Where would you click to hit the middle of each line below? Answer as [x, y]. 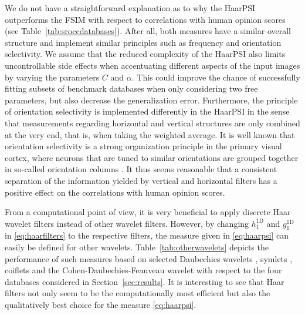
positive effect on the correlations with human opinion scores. [115, 192]
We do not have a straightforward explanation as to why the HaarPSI [130, 8]
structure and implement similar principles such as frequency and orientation [143, 42]
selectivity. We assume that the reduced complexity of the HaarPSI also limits [145, 54]
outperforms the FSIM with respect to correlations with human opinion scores [145, 19]
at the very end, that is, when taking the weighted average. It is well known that [150, 134]
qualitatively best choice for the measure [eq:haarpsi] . [101, 305]
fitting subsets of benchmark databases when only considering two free [131, 88]
